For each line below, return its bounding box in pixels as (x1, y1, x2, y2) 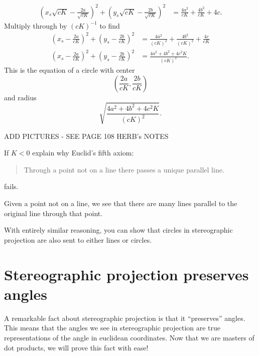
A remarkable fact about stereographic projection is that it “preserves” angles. (4, 312, 245, 323)
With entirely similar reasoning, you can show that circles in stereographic (4, 225, 233, 235)
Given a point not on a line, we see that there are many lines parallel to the (4, 198, 237, 209)
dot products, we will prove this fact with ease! (4, 342, 149, 352)
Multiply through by (4, 20, 67, 31)
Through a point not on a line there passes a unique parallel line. (24, 164, 224, 174)
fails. (4, 181, 19, 192)
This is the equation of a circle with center (4, 64, 135, 75)
